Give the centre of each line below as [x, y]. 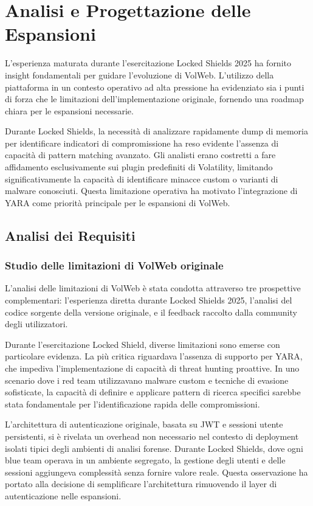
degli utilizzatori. [36, 324]
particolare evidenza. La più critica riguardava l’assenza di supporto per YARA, [154, 356]
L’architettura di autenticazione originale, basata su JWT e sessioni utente [144, 424]
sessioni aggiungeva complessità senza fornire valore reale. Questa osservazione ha [156, 472]
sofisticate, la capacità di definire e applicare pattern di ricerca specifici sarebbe [153, 392]
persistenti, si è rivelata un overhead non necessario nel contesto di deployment [152, 436]
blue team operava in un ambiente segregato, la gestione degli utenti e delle [145, 460]
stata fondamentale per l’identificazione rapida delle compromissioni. [132, 404]
